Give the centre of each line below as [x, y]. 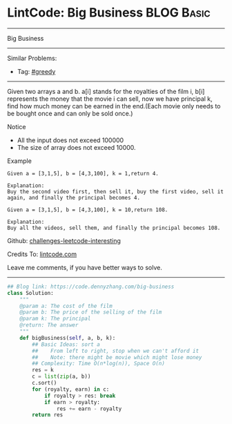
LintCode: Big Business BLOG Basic [109, 13]
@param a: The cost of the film [66, 306]
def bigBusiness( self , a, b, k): [68, 338]
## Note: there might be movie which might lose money [117, 357]
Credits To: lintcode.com [42, 254]
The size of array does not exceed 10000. [76, 147]
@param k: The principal [55, 319]
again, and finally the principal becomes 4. [74, 197]
